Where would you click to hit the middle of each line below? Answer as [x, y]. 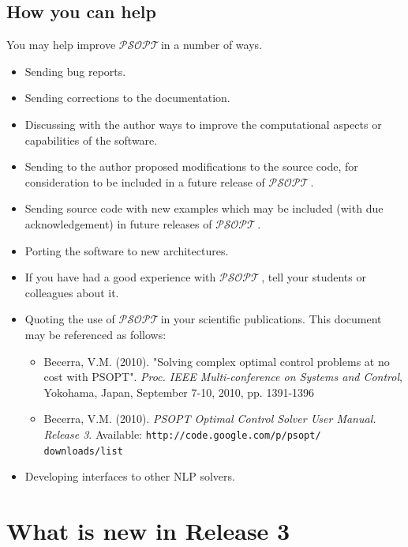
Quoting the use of [70, 319]
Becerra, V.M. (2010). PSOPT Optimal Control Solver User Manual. [210, 419]
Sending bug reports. [75, 71]
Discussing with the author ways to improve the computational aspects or [203, 124]
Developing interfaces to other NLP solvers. [130, 476]
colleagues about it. [72, 292]
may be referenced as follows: [95, 334]
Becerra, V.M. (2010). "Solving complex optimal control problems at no [217, 361]
